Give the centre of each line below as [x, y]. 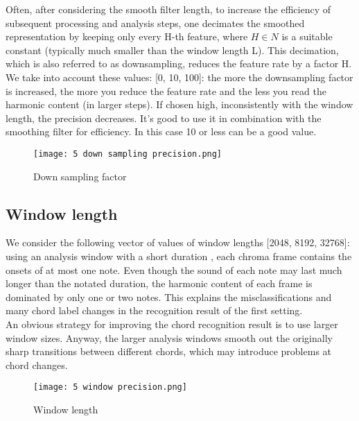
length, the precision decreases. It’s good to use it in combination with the [164, 118]
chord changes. [37, 364]
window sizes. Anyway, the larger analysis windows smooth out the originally [169, 337]
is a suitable [307, 36]
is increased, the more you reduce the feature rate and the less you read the [166, 91]
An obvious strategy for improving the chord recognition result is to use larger [172, 324]
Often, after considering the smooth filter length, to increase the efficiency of [168, 9]
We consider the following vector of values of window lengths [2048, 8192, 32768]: [178, 242]
